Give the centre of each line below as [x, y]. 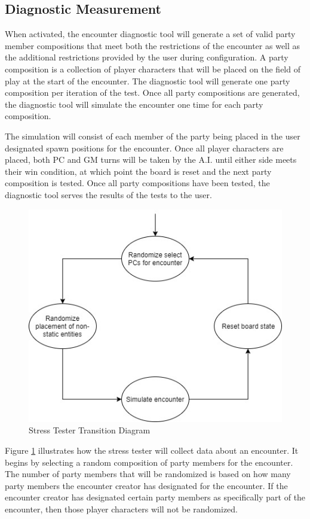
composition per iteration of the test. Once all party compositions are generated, [152, 92]
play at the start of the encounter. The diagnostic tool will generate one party [148, 81]
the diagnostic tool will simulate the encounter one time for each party [134, 104]
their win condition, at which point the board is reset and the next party [138, 171]
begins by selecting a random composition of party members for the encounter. [149, 462]
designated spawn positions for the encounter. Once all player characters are [144, 148]
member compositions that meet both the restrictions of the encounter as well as [153, 45]
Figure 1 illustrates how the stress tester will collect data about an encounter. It [152, 450]
